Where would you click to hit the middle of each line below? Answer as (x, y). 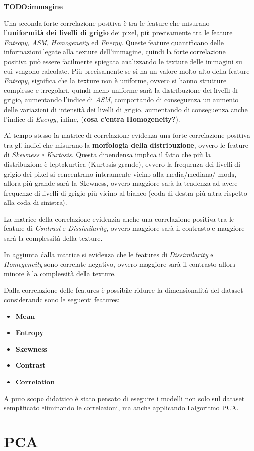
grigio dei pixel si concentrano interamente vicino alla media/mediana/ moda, (120, 173)
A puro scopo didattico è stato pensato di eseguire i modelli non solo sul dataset (124, 398)
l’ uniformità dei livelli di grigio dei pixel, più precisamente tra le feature (118, 33)
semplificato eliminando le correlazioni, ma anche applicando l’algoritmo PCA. (121, 408)
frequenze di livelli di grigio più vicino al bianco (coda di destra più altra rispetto (126, 192)
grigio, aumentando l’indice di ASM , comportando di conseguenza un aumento (121, 100)
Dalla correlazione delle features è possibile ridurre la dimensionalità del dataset (124, 290)
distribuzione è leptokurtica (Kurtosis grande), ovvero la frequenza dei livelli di (122, 164)
